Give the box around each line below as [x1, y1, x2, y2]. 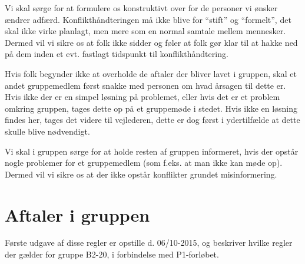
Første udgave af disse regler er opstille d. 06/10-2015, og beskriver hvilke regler [5, 236, 293, 249]
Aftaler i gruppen [5, 202, 150, 226]
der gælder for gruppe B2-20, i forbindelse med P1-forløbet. [5, 248, 219, 260]
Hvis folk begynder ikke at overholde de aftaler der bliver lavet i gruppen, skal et [5, 67, 297, 79]
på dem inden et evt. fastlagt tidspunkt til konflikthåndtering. [5, 48, 228, 60]
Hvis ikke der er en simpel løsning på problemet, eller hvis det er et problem [5, 91, 280, 103]
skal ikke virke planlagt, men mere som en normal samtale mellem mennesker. [5, 25, 286, 37]
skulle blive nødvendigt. [5, 125, 90, 137]
